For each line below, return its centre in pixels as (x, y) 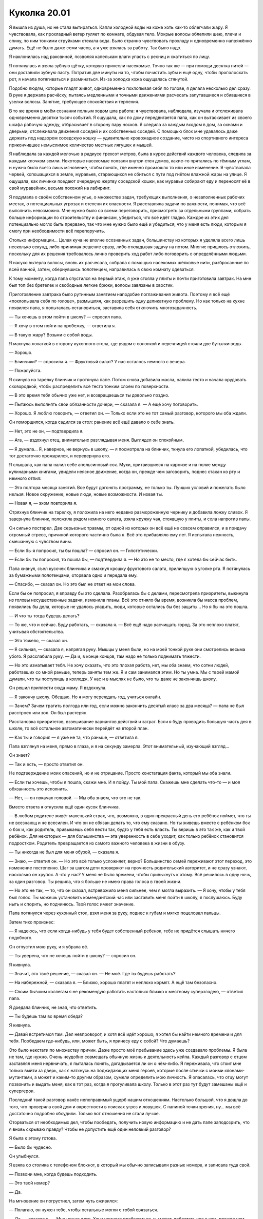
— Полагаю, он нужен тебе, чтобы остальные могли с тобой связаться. (84, 1210)
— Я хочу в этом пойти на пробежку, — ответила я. (63, 326)
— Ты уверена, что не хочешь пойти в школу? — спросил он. (73, 956)
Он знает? (19, 755)
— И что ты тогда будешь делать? (44, 616)
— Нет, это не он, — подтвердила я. (46, 431)
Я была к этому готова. (33, 1138)
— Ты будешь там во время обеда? (46, 1016)
